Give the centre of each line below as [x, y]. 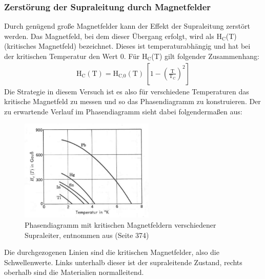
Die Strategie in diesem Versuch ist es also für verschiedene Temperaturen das [127, 91]
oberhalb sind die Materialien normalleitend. [74, 272]
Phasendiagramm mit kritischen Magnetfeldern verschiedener [120, 225]
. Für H [136, 56]
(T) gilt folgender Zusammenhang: [205, 56]
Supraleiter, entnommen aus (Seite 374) [87, 235]
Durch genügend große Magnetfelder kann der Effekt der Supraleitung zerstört [127, 26]
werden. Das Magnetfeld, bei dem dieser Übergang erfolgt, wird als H [113, 36]
